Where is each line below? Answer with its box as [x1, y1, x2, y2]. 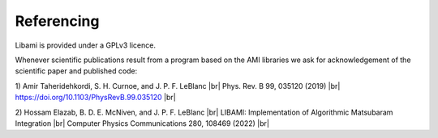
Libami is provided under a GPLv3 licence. [15, 40, 156, 50]
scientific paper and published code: [15, 66, 138, 76]
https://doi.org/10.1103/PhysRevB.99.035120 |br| [15, 93, 176, 102]
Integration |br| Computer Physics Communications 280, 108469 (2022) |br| [15, 118, 269, 128]
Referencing [15, 12, 100, 30]
